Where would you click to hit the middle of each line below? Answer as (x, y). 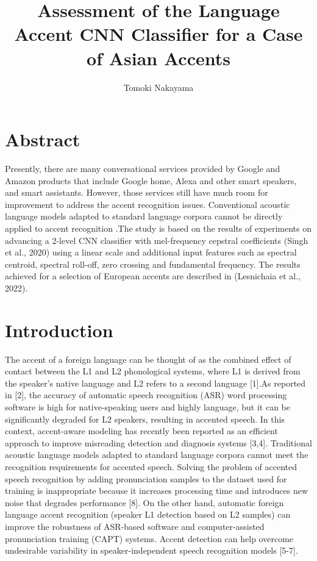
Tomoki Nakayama (158, 87)
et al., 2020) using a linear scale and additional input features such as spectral (151, 252)
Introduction (59, 330)
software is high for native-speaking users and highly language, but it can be (148, 407)
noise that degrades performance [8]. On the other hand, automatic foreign (144, 502)
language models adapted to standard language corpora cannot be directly (144, 216)
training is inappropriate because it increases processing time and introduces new (156, 491)
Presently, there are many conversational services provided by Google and (143, 169)
